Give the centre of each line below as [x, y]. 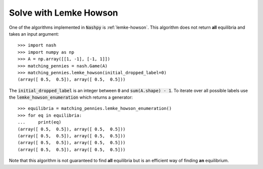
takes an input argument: [34, 34]
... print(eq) [40, 122]
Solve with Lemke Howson [64, 13]
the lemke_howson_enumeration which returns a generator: [71, 97]
